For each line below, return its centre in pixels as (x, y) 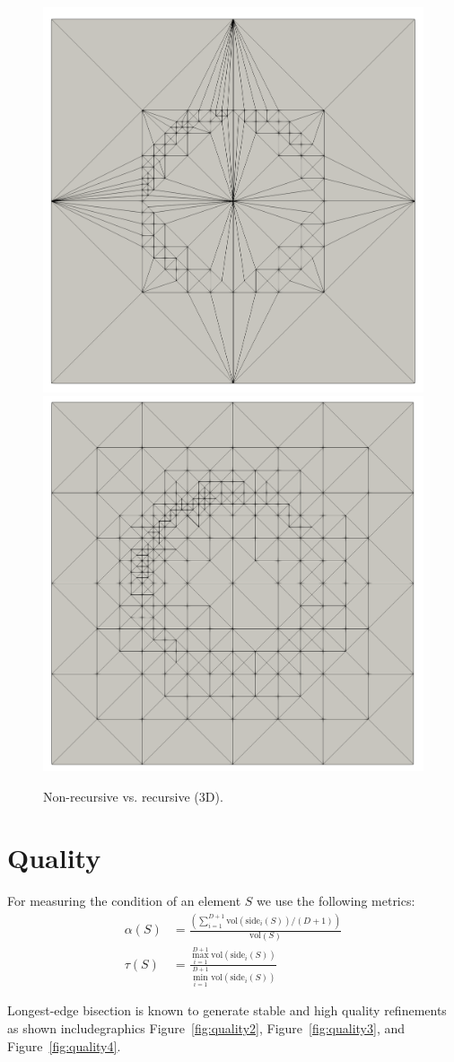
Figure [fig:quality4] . (64, 1045)
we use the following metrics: (336, 901)
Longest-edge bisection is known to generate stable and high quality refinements (227, 1010)
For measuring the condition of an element (124, 901)
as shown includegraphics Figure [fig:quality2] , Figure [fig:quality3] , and (206, 1028)
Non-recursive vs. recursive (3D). (133, 796)
